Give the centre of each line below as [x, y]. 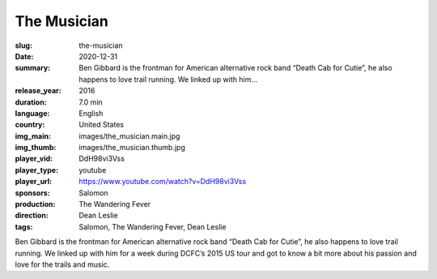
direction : [32, 216]
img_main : [33, 136]
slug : [23, 45]
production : [35, 204]
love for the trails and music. [62, 264]
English [91, 113]
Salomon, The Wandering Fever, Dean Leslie [153, 226]
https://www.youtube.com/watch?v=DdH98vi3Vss [163, 182]
